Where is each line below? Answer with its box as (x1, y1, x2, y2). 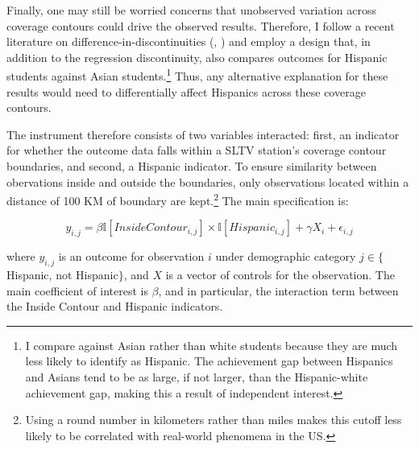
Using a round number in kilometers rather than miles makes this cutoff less (25, 411, 402, 428)
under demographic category (215, 248, 356, 265)
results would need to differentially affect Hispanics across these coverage (6, 83, 366, 100)
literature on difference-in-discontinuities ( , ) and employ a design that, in (6, 33, 371, 50)
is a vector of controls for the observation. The (165, 266, 395, 283)
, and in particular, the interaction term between (158, 282, 399, 299)
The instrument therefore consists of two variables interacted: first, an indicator (6, 126, 400, 142)
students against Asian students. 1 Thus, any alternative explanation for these (6, 65, 388, 84)
